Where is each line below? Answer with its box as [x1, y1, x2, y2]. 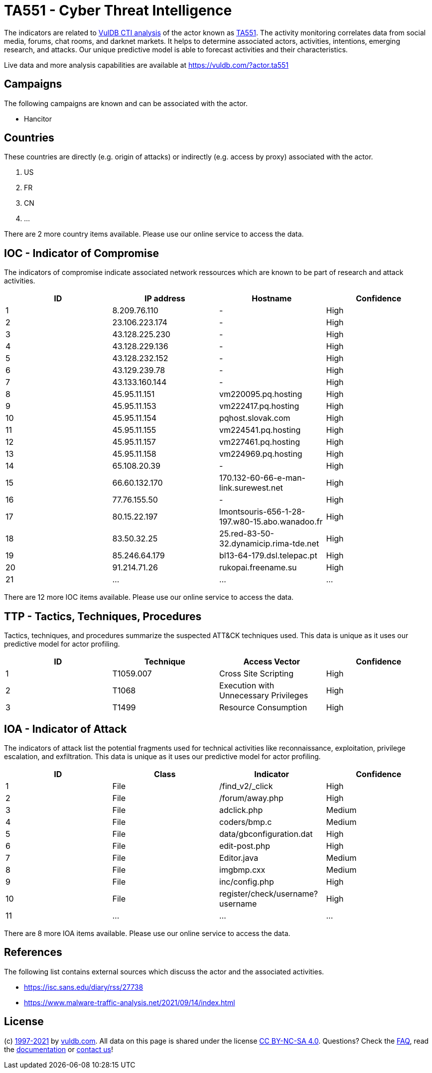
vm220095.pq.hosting [219, 389, 302, 400]
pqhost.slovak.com [219, 413, 290, 423]
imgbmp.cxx [219, 864, 266, 875]
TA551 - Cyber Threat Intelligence [4, 2, 232, 19]
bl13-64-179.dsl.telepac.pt [219, 550, 317, 561]
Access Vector [243, 657, 300, 667]
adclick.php [219, 805, 263, 815]
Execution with [219, 680, 275, 691]
